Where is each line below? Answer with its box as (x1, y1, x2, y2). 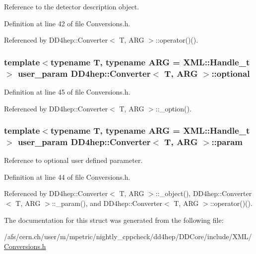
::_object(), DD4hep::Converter (155, 188, 252, 199)
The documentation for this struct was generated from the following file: (4, 214, 224, 225)
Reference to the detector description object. (4, 1, 139, 11)
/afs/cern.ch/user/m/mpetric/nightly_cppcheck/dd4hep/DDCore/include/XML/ (4, 231, 252, 242)
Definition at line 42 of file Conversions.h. (4, 18, 130, 28)
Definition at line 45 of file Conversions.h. (4, 86, 130, 97)
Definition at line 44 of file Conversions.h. (4, 171, 130, 182)
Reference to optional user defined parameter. (4, 155, 143, 165)
